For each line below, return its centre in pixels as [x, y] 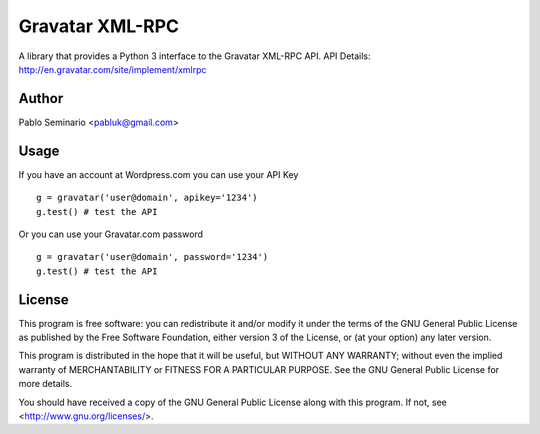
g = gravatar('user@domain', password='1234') [152, 257]
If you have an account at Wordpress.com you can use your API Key [158, 174]
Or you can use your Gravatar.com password [111, 234]
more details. [45, 384]
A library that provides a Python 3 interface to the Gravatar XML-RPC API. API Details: [194, 56]
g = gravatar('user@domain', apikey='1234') [147, 198]
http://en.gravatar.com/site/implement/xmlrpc [112, 69]
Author [41, 98]
